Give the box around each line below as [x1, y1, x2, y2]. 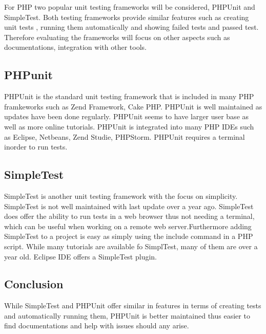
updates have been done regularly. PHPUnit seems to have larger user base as [4, 111, 249, 122]
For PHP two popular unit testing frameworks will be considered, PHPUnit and [4, 2, 255, 12]
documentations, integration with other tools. [4, 42, 147, 52]
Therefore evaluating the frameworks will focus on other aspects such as [4, 31, 230, 42]
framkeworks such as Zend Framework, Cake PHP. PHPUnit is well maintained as [4, 101, 262, 112]
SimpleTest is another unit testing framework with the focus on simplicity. [4, 190, 238, 201]
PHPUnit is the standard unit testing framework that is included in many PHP [4, 91, 254, 102]
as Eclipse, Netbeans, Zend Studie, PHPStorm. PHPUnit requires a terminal [4, 131, 245, 142]
